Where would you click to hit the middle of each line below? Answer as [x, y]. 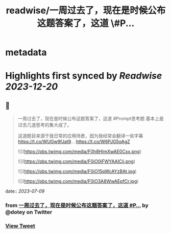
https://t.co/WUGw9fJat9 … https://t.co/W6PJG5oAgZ [74, 142]
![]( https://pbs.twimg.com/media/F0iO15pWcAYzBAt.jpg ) [77, 172]
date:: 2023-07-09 [25, 191]
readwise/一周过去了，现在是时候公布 [86, 10]
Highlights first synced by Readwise [84, 76]
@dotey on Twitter [29, 212]
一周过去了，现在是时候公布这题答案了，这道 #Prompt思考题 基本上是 [91, 119]
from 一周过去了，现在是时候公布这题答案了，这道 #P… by [77, 205]
